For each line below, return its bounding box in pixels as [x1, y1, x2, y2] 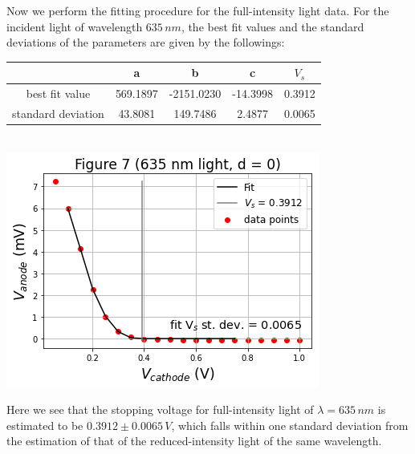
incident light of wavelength [6, 18, 143, 34]
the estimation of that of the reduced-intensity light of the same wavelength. [6, 432, 382, 449]
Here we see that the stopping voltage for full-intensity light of [6, 401, 314, 418]
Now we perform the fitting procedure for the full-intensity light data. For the [6, 2, 389, 18]
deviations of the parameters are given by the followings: [6, 34, 285, 51]
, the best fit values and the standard [181, 18, 364, 34]
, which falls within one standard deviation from [171, 416, 409, 433]
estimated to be [6, 416, 83, 433]
